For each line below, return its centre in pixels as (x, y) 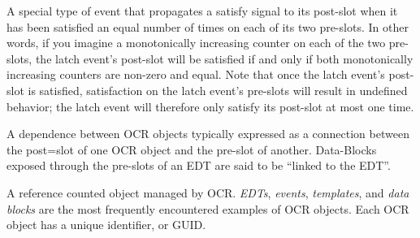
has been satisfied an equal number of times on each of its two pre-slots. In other (208, 26)
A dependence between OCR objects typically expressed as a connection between (208, 134)
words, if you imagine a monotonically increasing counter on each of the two (196, 43)
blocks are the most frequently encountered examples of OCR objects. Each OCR (208, 208)
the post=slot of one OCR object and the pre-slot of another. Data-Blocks (192, 149)
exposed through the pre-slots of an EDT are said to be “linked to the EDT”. (199, 165)
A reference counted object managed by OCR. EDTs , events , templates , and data (208, 192)
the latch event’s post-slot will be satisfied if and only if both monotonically (224, 58)
